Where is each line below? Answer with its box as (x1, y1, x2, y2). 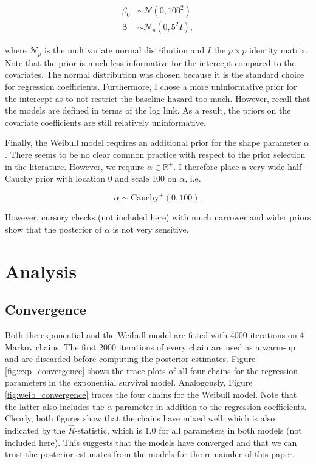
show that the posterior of (5, 222, 102, 235)
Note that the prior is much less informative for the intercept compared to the (5, 56, 296, 69)
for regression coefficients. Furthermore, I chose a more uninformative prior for (5, 80, 297, 93)
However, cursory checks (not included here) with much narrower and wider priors (5, 211, 311, 223)
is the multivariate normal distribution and (44, 44, 205, 56)
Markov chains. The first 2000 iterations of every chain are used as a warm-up (5, 340, 296, 353)
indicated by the (5, 424, 66, 437)
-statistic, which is (74, 424, 142, 437)
